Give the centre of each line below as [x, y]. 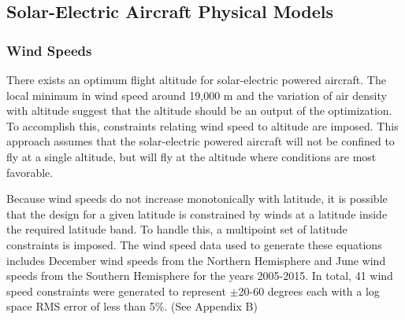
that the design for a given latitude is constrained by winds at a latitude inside [197, 213]
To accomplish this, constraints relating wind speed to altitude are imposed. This [202, 125]
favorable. [30, 172]
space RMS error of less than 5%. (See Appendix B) [132, 306]
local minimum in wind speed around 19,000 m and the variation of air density [197, 95]
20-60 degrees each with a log [309, 291]
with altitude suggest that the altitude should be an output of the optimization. [199, 110]
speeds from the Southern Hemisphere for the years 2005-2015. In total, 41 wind [200, 276]
